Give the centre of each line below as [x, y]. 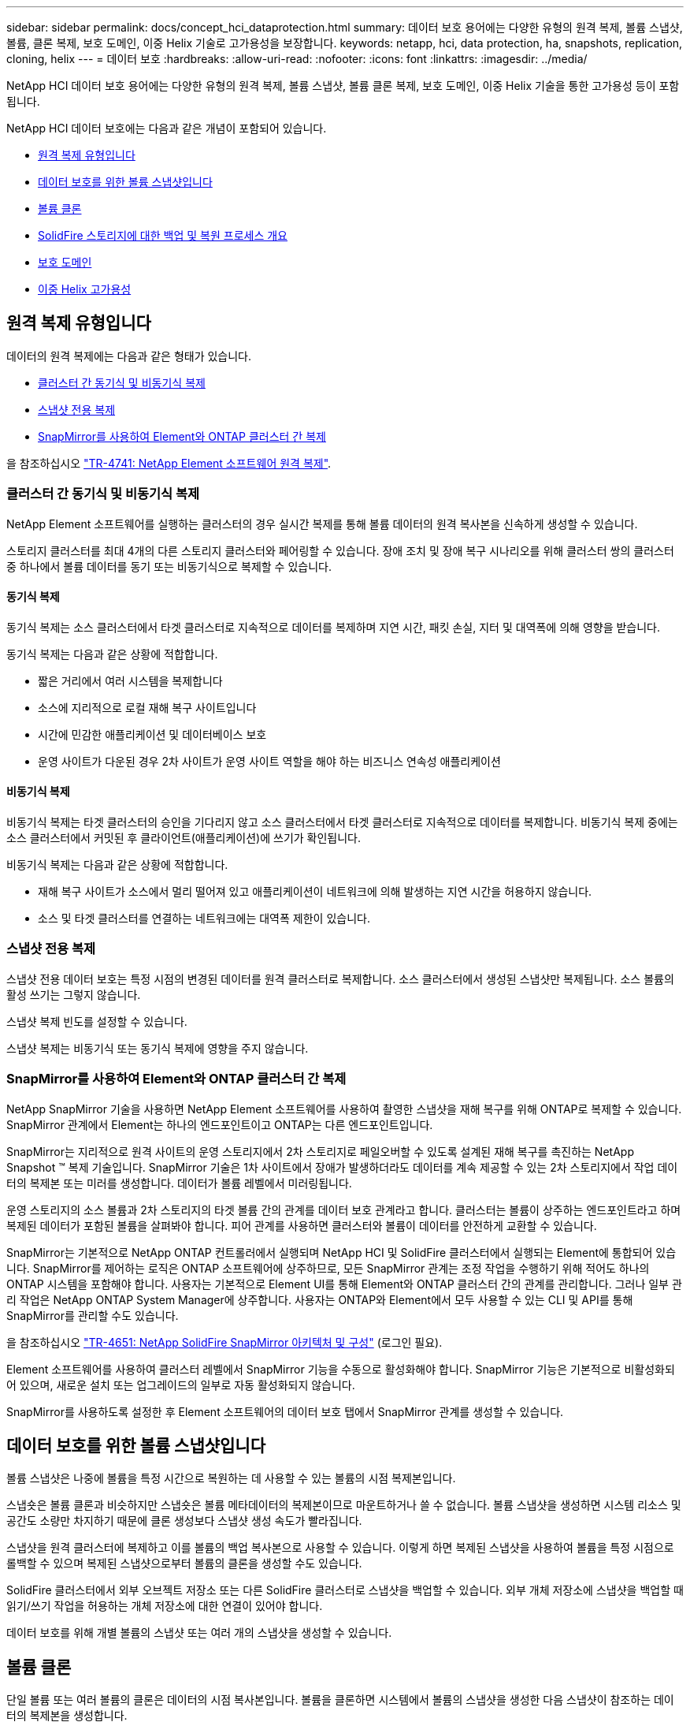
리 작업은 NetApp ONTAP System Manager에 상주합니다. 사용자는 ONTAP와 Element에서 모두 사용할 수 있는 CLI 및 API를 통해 [320, 1299]
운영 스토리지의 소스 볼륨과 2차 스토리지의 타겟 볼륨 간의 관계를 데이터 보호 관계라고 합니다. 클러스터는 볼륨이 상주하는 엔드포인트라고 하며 [344, 1209]
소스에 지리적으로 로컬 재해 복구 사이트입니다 [147, 707]
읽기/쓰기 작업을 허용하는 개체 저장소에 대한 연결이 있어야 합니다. [165, 1606]
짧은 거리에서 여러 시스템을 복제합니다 [130, 680]
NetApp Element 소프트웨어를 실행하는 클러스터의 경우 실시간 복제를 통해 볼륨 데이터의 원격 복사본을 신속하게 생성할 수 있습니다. [322, 524]
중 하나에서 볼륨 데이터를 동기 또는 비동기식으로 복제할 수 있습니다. [169, 566]
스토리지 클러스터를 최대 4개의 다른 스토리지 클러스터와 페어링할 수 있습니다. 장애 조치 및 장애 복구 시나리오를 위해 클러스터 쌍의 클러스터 [340, 550]
